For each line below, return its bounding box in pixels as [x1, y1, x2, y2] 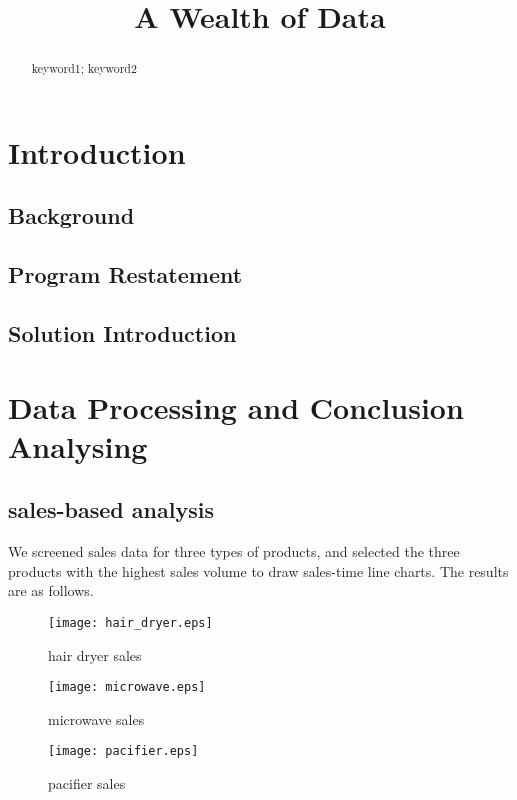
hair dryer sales [48, 644, 142, 665]
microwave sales [48, 708, 145, 729]
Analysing [8, 425, 148, 466]
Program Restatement [8, 259, 243, 290]
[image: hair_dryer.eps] [48, 615, 213, 630]
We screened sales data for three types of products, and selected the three [8, 541, 460, 562]
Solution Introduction [8, 317, 237, 348]
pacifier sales [48, 773, 126, 794]
